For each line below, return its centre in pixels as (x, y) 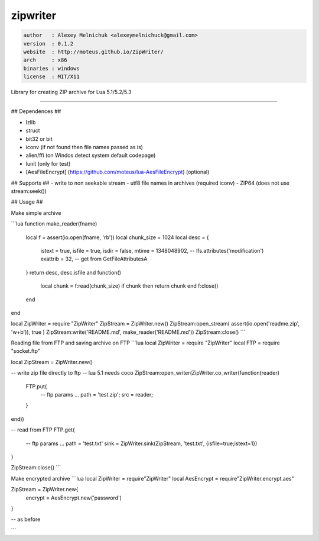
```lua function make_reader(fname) (54, 224)
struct (33, 131)
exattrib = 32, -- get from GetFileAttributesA (94, 259)
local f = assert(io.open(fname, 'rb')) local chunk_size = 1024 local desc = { (117, 237)
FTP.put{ (36, 386)
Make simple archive (36, 212)
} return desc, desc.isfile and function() (73, 272)
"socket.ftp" (26, 351)
